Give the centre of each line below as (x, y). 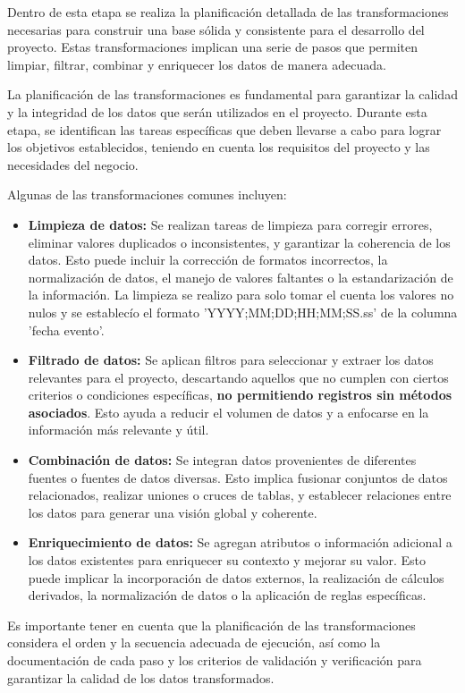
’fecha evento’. (66, 330)
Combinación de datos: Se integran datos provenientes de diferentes (222, 460)
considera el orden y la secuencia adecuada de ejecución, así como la (194, 642)
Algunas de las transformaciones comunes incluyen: (147, 194)
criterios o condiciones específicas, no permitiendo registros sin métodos (240, 395)
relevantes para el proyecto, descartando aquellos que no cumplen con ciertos (238, 377)
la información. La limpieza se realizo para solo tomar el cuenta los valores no (241, 295)
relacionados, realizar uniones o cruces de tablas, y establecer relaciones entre (240, 495)
